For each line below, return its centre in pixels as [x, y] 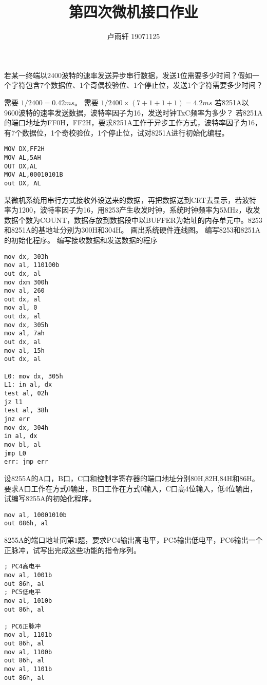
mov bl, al [23, 444]
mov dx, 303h [26, 256]
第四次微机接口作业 [133, 12]
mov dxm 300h [26, 282]
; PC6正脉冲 [23, 626]
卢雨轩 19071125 [133, 36]
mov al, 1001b [28, 575]
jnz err [17, 419]
